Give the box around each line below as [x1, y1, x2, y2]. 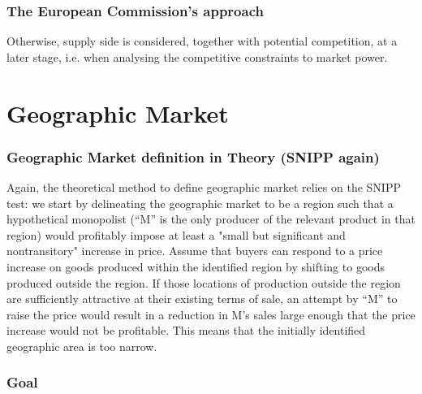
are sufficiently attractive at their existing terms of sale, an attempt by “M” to [6, 290, 398, 307]
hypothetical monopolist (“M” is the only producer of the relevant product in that [6, 210, 416, 227]
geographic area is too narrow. [6, 337, 157, 354]
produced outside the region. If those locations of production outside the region [6, 274, 401, 291]
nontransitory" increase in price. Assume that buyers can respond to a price [6, 242, 383, 259]
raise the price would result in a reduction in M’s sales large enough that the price [6, 305, 416, 323]
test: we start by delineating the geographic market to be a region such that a [6, 194, 394, 211]
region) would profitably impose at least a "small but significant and [6, 226, 346, 243]
